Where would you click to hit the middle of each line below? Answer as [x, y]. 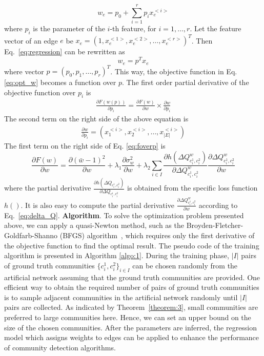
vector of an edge [31, 40]
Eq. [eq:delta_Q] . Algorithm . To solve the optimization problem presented [124, 215]
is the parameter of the [69, 28]
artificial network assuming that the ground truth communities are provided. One [132, 277]
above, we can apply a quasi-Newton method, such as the [94, 225]
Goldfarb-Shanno [31, 235]
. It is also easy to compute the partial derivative [97, 205]
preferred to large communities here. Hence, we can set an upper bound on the [128, 317]
